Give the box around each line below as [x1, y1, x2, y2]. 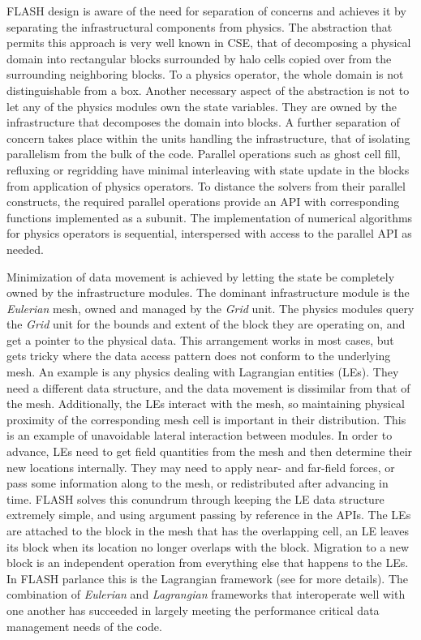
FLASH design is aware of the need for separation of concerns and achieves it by [6, 2, 406, 19]
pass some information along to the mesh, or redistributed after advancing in [6, 475, 389, 492]
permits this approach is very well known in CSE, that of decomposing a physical [6, 34, 411, 51]
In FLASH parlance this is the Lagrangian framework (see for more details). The [6, 569, 409, 586]
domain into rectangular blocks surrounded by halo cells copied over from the [6, 49, 392, 67]
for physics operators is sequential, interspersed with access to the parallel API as [6, 225, 412, 242]
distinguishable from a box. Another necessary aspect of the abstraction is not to [6, 81, 410, 98]
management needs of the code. [6, 617, 162, 634]
